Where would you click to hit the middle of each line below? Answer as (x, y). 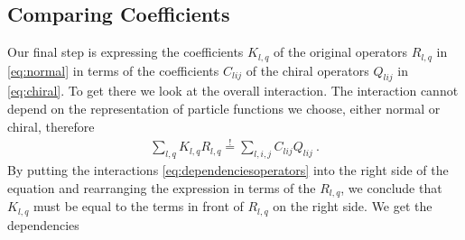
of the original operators (341, 52)
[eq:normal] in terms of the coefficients (113, 70)
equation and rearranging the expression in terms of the (162, 187)
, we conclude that (391, 187)
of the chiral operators (307, 70)
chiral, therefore (51, 126)
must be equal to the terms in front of (139, 206)
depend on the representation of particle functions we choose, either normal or (224, 109)
